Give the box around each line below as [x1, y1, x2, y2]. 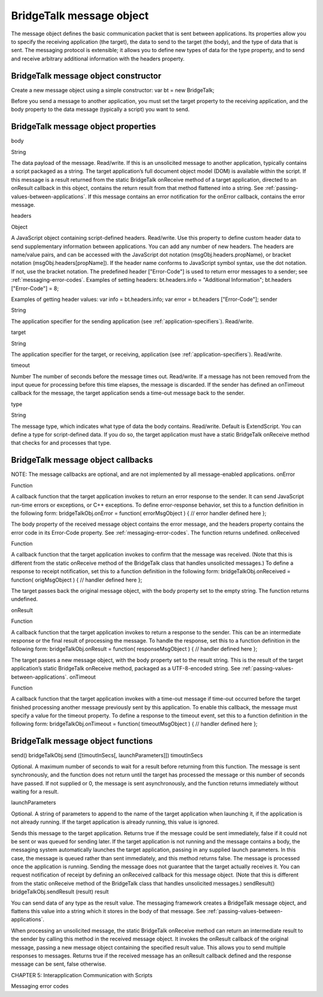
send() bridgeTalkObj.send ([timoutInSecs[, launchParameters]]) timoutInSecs [11, 752, 203, 759]
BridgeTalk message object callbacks [11, 455, 153, 465]
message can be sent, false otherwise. [11, 960, 106, 968]
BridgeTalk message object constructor [11, 71, 161, 81]
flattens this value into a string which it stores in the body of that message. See [11, 908, 206, 915]
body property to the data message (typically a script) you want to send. [11, 106, 190, 113]
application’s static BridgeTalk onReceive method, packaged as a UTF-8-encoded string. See [11, 665, 240, 672]
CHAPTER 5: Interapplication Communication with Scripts [11, 971, 153, 978]
